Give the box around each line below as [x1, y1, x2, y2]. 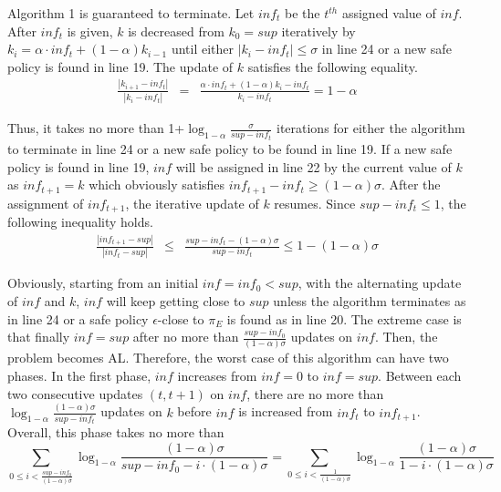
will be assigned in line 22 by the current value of [175, 157, 452, 176]
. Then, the [374, 327, 438, 346]
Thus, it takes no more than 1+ [7, 118, 185, 138]
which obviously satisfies [89, 175, 225, 194]
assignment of [7, 193, 84, 212]
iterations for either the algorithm [276, 118, 465, 138]
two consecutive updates [7, 384, 143, 403]
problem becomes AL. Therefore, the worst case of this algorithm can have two [7, 348, 449, 367]
